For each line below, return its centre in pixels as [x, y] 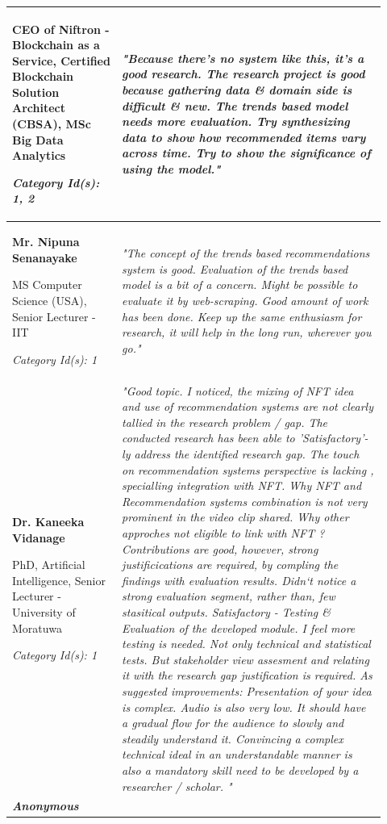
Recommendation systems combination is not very [245, 501]
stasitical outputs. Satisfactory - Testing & [226, 612]
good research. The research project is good [243, 74]
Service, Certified [61, 60]
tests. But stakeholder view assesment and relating [246, 659]
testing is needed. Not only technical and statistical [246, 644]
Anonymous [46, 806]
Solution [36, 92]
